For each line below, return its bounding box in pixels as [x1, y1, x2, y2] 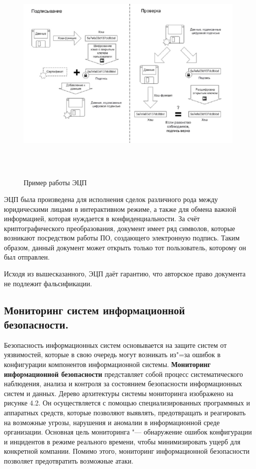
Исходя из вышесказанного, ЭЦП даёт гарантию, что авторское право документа [4, 268, 246, 279]
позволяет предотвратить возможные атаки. [4, 455, 133, 466]
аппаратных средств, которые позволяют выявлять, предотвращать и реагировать [4, 407, 246, 418]
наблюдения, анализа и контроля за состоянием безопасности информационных [4, 378, 242, 389]
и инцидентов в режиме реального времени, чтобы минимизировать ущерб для [4, 436, 241, 446]
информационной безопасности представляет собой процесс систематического [4, 368, 243, 379]
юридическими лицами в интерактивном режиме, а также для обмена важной [4, 203, 236, 214]
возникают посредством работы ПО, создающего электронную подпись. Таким [4, 233, 240, 243]
